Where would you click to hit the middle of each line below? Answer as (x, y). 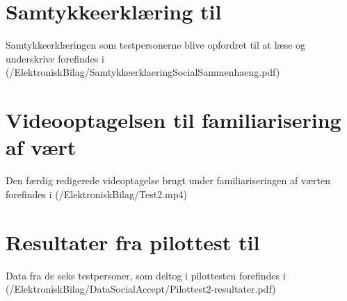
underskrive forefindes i (55, 58)
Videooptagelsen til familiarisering (173, 120)
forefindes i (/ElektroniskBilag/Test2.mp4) (96, 194)
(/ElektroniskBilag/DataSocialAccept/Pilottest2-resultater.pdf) (141, 289)
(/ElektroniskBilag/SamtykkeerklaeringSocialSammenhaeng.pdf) (143, 72)
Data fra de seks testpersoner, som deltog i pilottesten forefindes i (146, 275)
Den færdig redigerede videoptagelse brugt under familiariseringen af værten (168, 180)
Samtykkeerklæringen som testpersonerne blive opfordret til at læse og (156, 45)
